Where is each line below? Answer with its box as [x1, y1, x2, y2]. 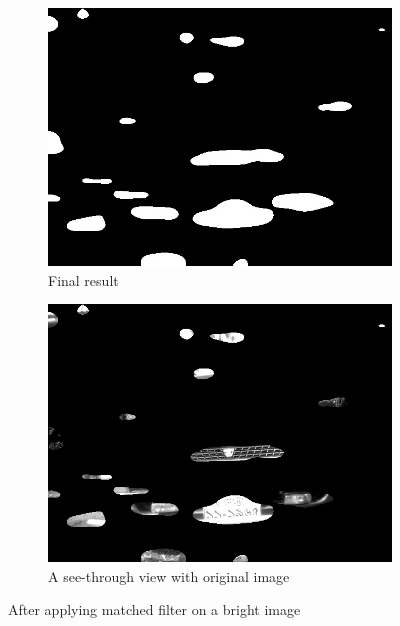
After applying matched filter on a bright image [8, 599, 301, 620]
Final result [48, 269, 119, 290]
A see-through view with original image [48, 565, 290, 586]
